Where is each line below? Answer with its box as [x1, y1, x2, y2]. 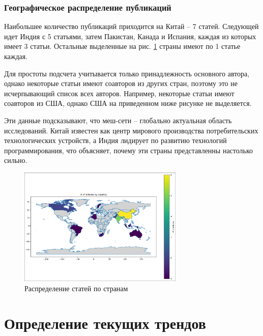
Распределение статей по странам [24, 283, 128, 293]
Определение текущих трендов [4, 313, 206, 333]
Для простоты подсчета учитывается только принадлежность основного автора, [4, 68, 250, 78]
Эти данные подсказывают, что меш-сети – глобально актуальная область [4, 115, 232, 125]
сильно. [4, 155, 27, 165]
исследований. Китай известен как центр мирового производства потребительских [4, 125, 258, 135]
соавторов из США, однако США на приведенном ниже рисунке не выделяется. [4, 98, 252, 108]
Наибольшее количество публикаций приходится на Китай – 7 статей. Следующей [4, 21, 259, 32]
